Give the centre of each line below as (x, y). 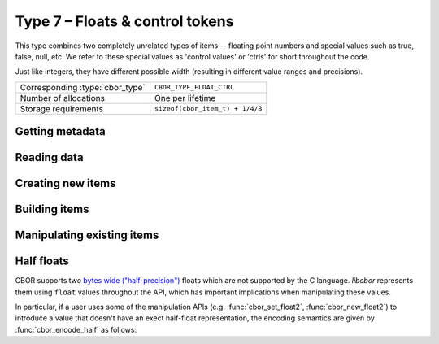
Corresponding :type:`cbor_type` (83, 87)
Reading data (50, 157)
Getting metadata (60, 131)
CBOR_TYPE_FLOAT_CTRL (195, 87)
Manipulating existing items (87, 235)
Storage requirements (61, 108)
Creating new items (65, 183)
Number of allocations (63, 98)
